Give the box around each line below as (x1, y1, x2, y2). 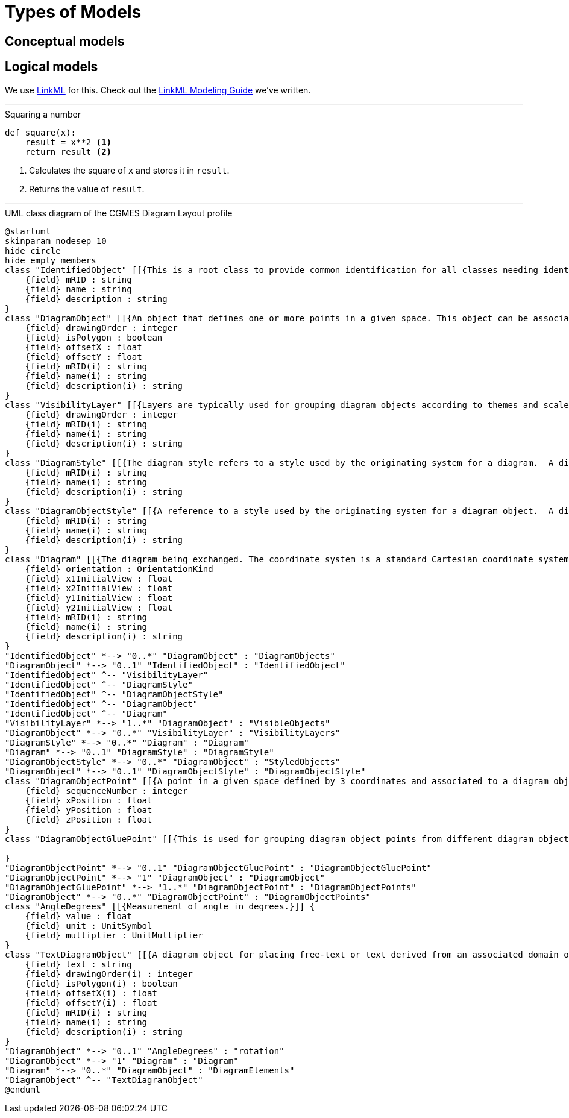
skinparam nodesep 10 (5, 236, 107, 246)
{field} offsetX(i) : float (25, 988, 157, 998)
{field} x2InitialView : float (25, 583, 173, 593)
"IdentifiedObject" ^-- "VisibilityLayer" (5, 670, 209, 680)
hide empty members (5, 255, 96, 265)
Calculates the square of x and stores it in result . (29, 165, 230, 175)
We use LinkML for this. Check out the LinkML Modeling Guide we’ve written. (5, 84, 311, 95)
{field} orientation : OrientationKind (25, 564, 213, 574)
